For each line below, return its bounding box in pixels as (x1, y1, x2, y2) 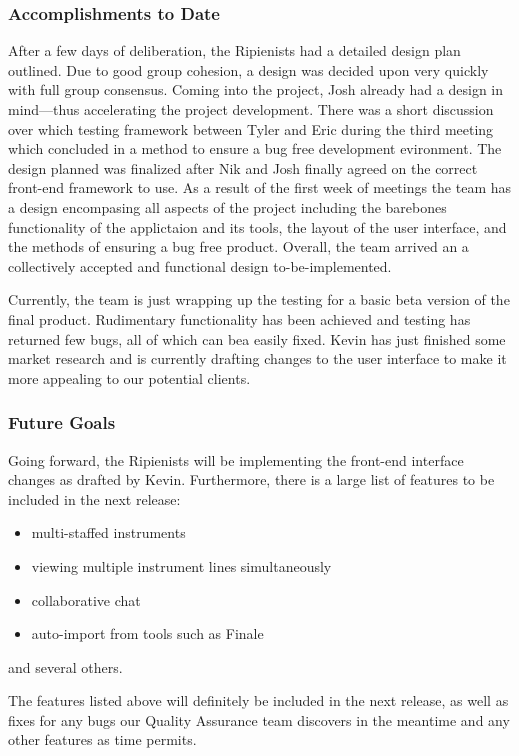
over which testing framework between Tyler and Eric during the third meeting (8, 118, 494, 139)
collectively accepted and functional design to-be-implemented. (8, 255, 392, 276)
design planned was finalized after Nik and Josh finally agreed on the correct (8, 157, 478, 178)
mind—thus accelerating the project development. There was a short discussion (8, 99, 494, 119)
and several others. (8, 656, 123, 677)
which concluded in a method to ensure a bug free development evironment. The (8, 138, 502, 159)
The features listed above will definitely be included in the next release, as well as (8, 690, 509, 711)
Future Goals (8, 410, 116, 435)
